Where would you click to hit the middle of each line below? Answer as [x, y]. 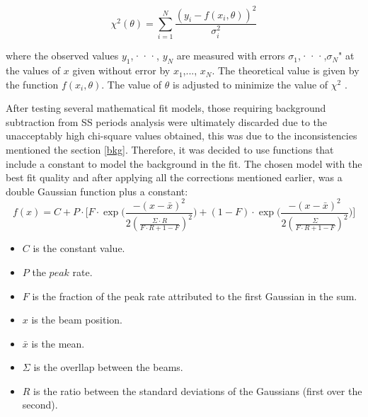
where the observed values [62, 56]
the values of [33, 70]
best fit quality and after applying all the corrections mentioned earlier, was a [174, 177]
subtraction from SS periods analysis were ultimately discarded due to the [167, 121]
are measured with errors [231, 56]
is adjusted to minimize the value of [250, 84]
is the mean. [58, 343]
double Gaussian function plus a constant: [97, 191]
